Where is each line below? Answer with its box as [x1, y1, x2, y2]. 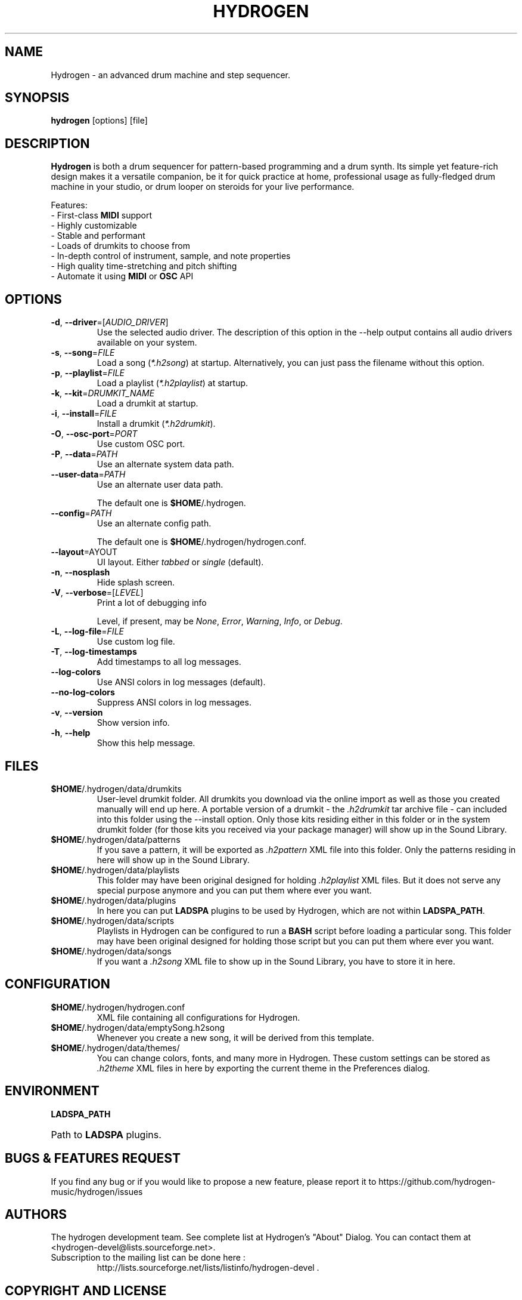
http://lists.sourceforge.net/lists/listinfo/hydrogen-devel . [97, 1262, 319, 1273]
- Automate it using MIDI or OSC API [51, 271, 194, 282]
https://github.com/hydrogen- [378, 1176, 496, 1187]
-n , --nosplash [51, 567, 110, 578]
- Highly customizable [51, 220, 137, 231]
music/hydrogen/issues [51, 1186, 143, 1197]
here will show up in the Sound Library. [97, 854, 250, 865]
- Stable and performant [51, 230, 145, 241]
